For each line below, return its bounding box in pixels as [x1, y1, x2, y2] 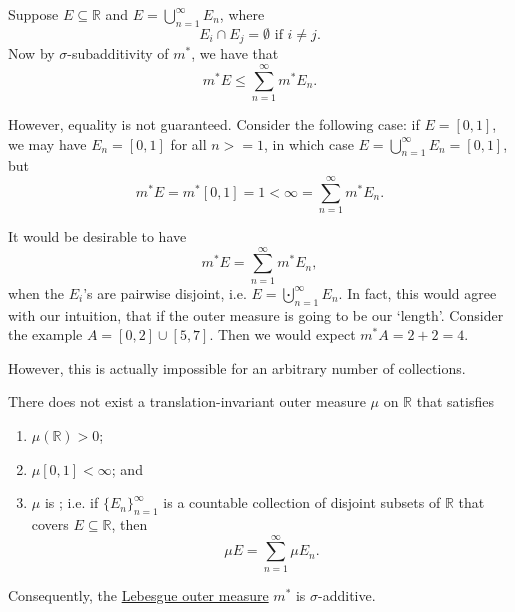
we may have [8, 133, 87, 154]
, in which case [264, 133, 354, 154]
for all [170, 133, 207, 154]
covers [31, 513, 69, 534]
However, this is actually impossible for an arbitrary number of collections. [8, 357, 466, 378]
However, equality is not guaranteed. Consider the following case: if [8, 113, 420, 134]
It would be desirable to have [8, 226, 187, 247]
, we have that [191, 43, 279, 64]
